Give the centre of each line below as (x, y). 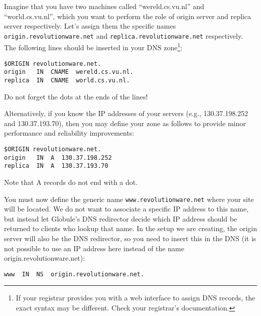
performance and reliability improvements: (69, 133)
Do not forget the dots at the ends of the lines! (76, 96)
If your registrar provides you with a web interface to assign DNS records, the (136, 298)
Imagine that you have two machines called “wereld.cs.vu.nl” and (104, 6)
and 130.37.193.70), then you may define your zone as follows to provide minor (125, 123)
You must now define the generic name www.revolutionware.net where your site (129, 199)
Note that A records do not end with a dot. (71, 182)
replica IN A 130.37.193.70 (56, 166)
